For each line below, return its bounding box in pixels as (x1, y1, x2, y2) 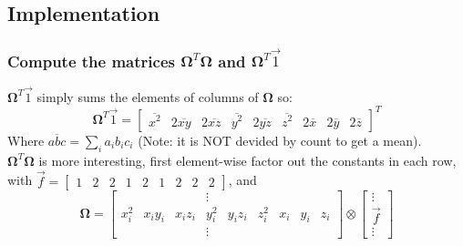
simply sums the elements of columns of (36, 87, 259, 106)
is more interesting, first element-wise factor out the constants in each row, (38, 150, 457, 169)
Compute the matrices (7, 49, 175, 72)
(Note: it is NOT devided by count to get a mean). (138, 130, 422, 149)
